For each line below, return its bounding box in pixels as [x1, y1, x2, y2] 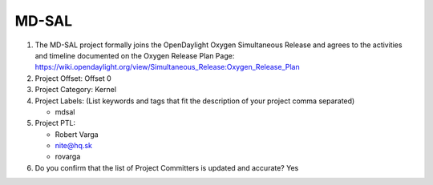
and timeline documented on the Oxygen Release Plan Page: [34, 50, 235, 60]
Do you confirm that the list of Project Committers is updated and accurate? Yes [34, 163, 299, 172]
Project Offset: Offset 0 [34, 73, 111, 83]
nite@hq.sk [55, 141, 92, 151]
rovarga [55, 152, 81, 162]
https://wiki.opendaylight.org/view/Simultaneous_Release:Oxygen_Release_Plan [34, 62, 300, 72]
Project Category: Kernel [34, 85, 116, 95]
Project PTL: [34, 119, 76, 128]
